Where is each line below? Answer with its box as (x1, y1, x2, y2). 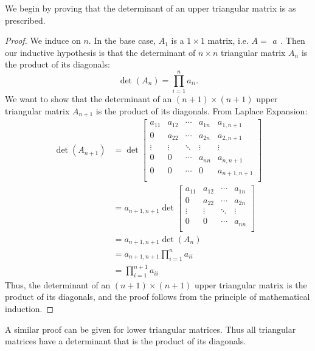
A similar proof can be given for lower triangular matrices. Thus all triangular (5, 322, 296, 335)
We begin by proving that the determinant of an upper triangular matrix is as (5, 2, 296, 14)
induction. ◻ (5, 302, 54, 315)
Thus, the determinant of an (5, 278, 111, 291)
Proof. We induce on (5, 34, 81, 47)
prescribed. (5, 13, 46, 26)
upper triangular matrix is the (195, 278, 307, 291)
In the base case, (94, 34, 156, 47)
